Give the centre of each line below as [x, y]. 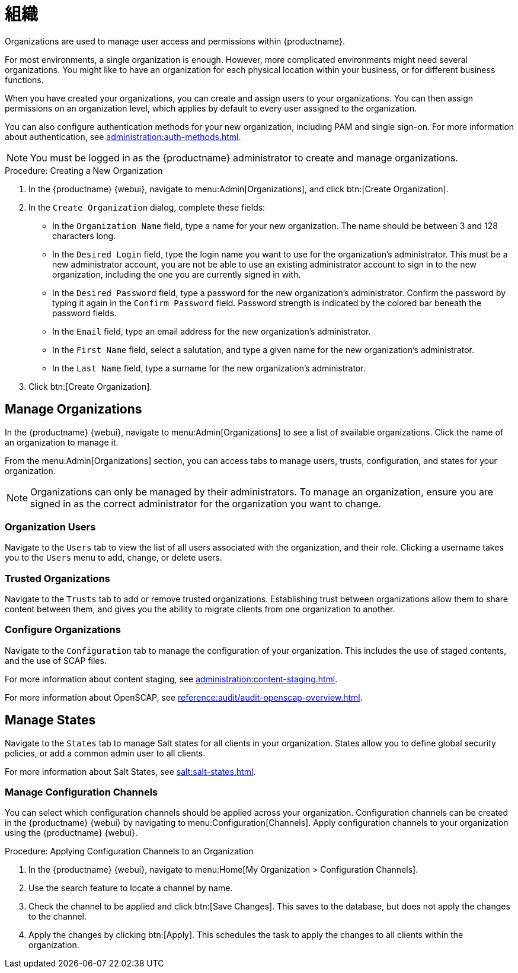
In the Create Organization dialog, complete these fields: [147, 207]
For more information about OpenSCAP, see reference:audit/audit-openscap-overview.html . [184, 697]
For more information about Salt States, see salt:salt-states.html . [130, 771]
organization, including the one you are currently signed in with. [177, 274]
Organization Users [50, 527]
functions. [24, 80]
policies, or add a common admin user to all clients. [105, 753]
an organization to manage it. [62, 442]
